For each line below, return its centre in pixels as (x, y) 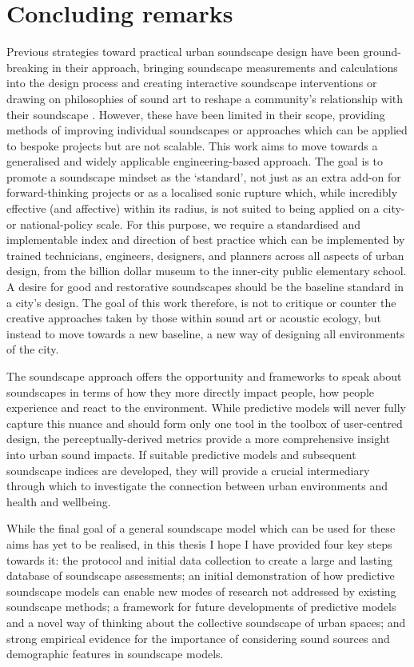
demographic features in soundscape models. (115, 654)
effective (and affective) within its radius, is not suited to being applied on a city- (206, 208)
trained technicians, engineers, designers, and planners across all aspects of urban (205, 255)
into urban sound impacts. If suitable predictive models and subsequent (181, 454)
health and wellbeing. (59, 501)
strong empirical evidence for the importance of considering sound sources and (198, 638)
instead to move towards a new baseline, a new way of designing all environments (206, 333)
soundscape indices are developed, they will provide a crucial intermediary (188, 470)
